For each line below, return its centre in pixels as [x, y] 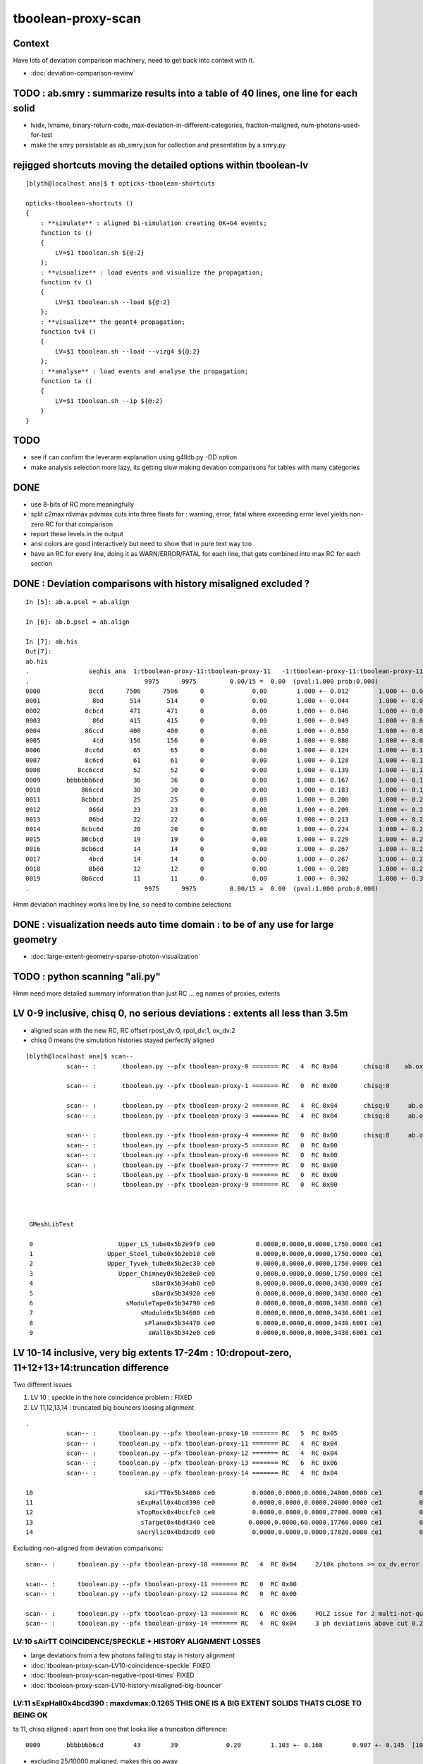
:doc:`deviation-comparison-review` [83, 73]
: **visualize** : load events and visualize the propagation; [152, 272]
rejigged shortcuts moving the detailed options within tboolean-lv [161, 165]
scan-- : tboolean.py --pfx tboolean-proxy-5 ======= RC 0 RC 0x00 [202, 1145]
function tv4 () [68, 332]
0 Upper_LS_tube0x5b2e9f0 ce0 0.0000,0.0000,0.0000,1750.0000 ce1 [206, 1244]
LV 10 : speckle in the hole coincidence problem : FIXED [111, 1398]
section [42, 564]
